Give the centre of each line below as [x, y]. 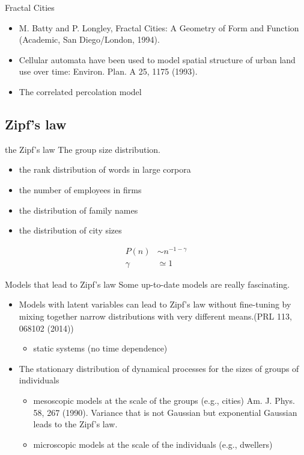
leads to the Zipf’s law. [75, 424]
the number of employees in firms [80, 189]
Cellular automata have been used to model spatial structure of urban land [157, 59]
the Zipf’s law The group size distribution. [83, 149]
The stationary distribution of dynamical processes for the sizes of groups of [159, 368]
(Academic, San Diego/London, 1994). [89, 39]
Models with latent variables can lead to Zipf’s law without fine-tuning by [155, 304]
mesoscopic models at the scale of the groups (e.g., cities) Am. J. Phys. [164, 401]
